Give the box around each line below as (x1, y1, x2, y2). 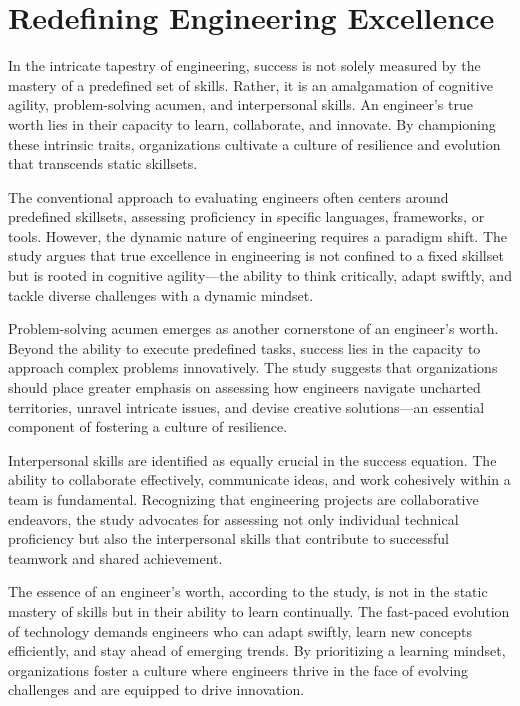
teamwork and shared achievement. (8, 547, 223, 568)
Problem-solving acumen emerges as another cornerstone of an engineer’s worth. (8, 318, 499, 339)
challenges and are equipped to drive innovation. (8, 679, 305, 700)
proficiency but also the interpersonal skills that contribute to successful (8, 528, 449, 549)
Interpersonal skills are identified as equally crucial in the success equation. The (8, 449, 497, 470)
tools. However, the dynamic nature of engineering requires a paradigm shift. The (8, 225, 508, 246)
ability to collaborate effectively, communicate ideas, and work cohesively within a (8, 469, 511, 490)
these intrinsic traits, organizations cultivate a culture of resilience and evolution (8, 133, 501, 154)
